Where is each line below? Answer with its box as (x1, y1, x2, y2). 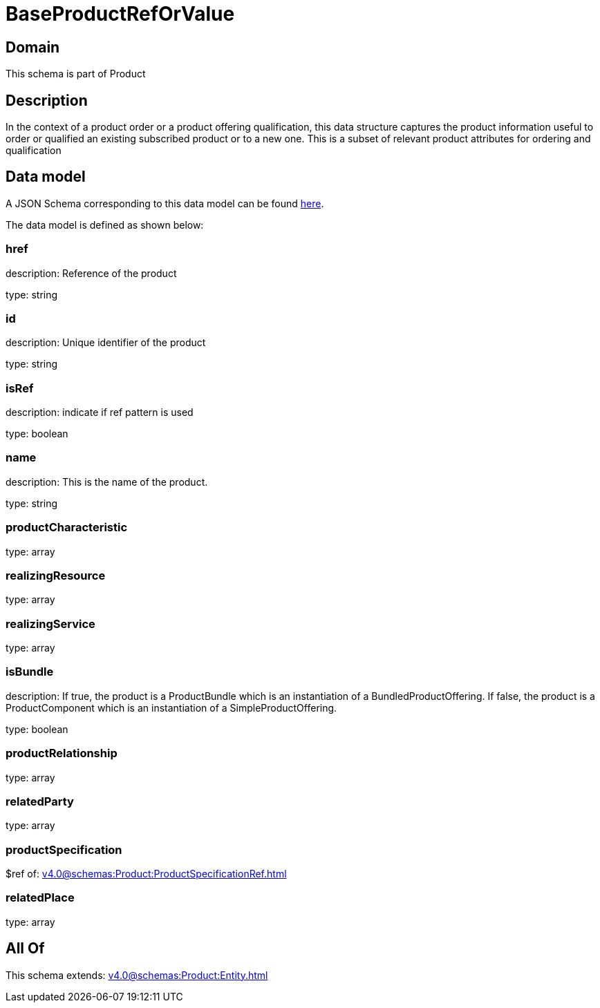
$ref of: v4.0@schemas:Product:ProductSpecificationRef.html (6, 868, 287, 880)
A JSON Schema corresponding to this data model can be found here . (6, 197, 324, 209)
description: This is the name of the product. (6, 475, 208, 488)
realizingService (6, 616, 95, 631)
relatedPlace (6, 891, 75, 905)
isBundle (6, 665, 54, 679)
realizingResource (6, 568, 106, 582)
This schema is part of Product (6, 68, 146, 80)
